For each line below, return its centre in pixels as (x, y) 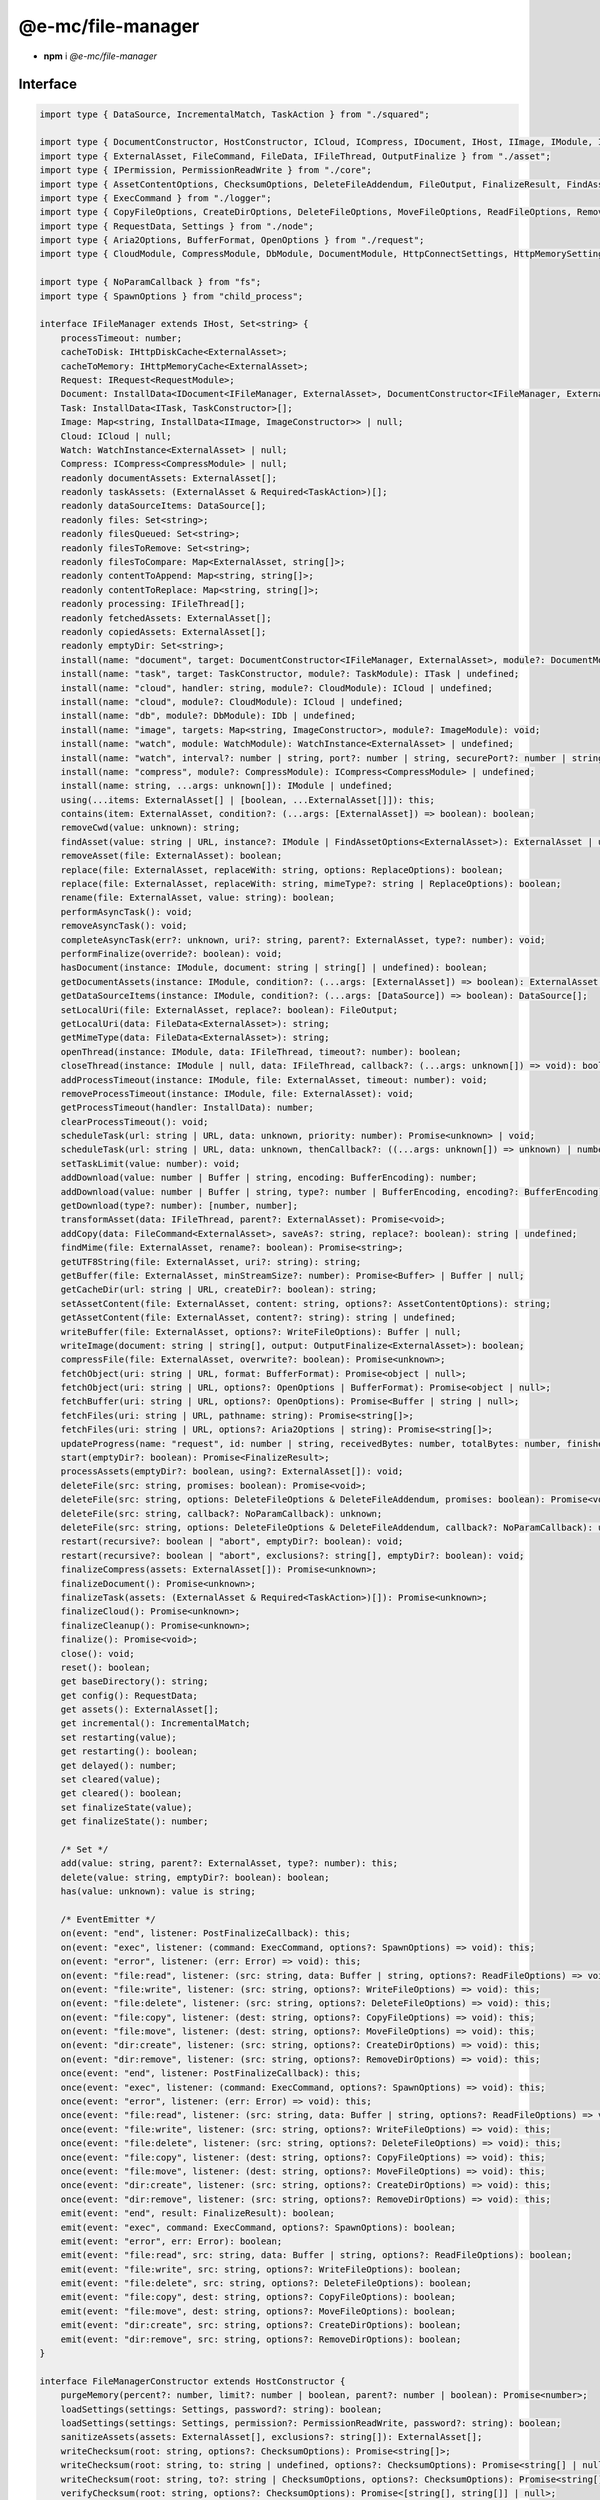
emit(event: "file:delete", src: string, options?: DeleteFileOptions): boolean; (266, 2283)
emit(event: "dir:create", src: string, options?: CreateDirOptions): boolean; (261, 2325)
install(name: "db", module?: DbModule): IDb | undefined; (208, 716)
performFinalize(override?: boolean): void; (171, 953)
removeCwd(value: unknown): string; (150, 828)
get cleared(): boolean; (121, 1793)
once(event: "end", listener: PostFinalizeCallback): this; (211, 2073)
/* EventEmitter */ (108, 1919)
